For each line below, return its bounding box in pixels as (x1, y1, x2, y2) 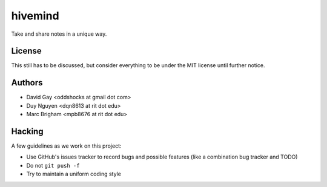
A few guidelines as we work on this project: (11, 142, 122, 149)
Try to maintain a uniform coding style (26, 170, 121, 178)
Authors (11, 77, 43, 88)
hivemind (11, 9, 60, 22)
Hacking (11, 126, 44, 136)
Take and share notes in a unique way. (11, 30, 107, 38)
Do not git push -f (26, 162, 80, 169)
